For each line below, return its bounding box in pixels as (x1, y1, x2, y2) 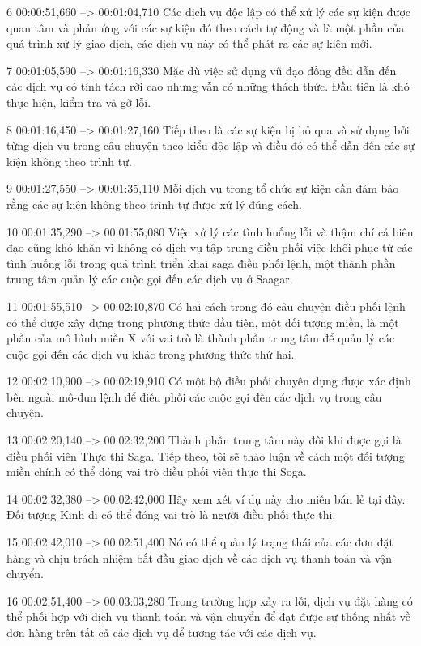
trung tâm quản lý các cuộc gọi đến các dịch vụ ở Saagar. (6, 270, 293, 287)
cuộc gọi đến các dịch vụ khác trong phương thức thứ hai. (6, 345, 295, 362)
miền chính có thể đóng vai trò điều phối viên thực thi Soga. (6, 463, 307, 480)
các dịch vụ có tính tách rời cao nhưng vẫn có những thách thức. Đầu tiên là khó (6, 78, 410, 95)
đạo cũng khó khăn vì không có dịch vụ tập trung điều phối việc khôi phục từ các (6, 239, 413, 256)
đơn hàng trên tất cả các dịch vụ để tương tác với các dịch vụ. (6, 624, 317, 640)
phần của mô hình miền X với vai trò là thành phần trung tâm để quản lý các (6, 329, 395, 346)
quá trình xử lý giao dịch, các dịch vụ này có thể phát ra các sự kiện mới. (6, 35, 372, 52)
